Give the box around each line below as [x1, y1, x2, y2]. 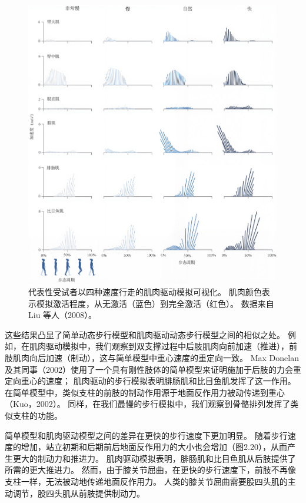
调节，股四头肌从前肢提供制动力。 [12, 487, 145, 499]
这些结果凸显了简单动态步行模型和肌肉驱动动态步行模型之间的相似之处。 [5, 328, 285, 340]
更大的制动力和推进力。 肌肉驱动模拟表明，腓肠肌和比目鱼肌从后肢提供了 [12, 452, 296, 464]
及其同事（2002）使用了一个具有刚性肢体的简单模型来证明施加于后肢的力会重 [5, 363, 301, 375]
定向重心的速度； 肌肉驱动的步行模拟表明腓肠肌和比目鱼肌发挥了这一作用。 [5, 375, 296, 387]
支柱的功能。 [12, 409, 62, 421]
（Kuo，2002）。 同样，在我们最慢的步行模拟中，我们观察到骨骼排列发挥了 [5, 398, 291, 410]
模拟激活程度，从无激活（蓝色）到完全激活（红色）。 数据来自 [36, 297, 274, 309]
